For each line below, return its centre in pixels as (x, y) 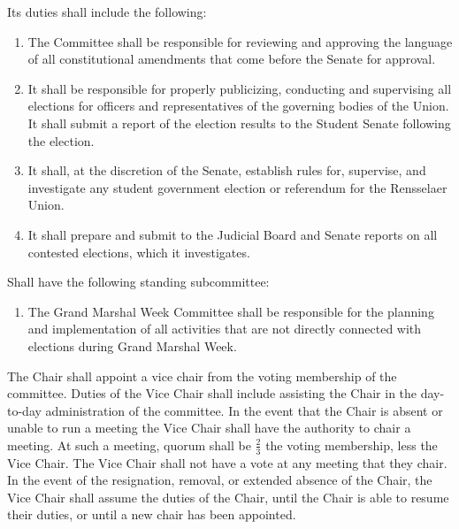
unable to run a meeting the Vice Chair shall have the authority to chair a (209, 428)
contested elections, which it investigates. (139, 252)
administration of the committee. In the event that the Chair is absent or (244, 410)
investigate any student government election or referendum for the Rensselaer (237, 187)
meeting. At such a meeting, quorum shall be (129, 445)
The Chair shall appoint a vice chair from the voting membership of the (202, 376)
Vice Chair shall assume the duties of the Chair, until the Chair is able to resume (228, 497)
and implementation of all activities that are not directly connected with (225, 329)
